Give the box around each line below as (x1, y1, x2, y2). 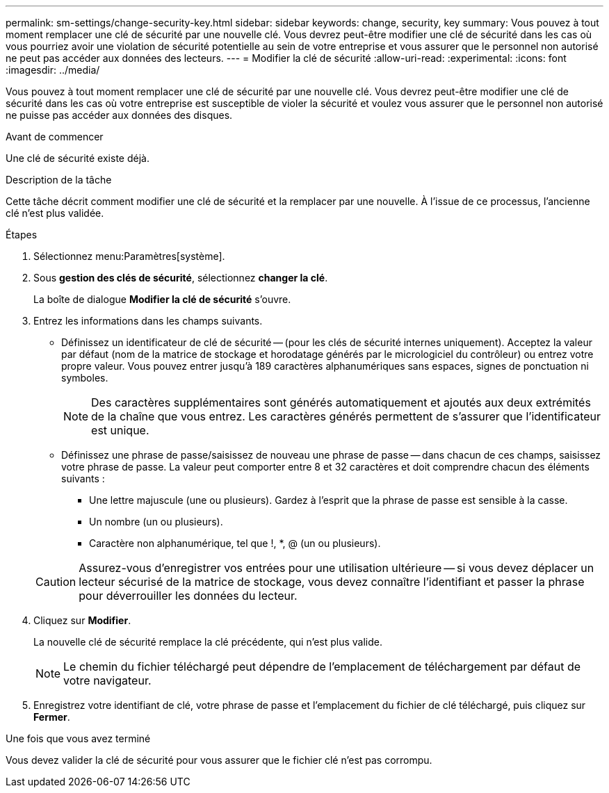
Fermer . (33, 711, 70, 723)
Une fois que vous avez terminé (6, 733, 151, 744)
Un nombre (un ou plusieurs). (89, 516, 223, 528)
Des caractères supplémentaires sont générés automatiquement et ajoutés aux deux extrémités (91, 395, 591, 409)
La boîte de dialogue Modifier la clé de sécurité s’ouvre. (33, 293, 291, 305)
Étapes (6, 229, 38, 240)
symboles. (61, 372, 108, 384)
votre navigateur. (63, 673, 152, 687)
